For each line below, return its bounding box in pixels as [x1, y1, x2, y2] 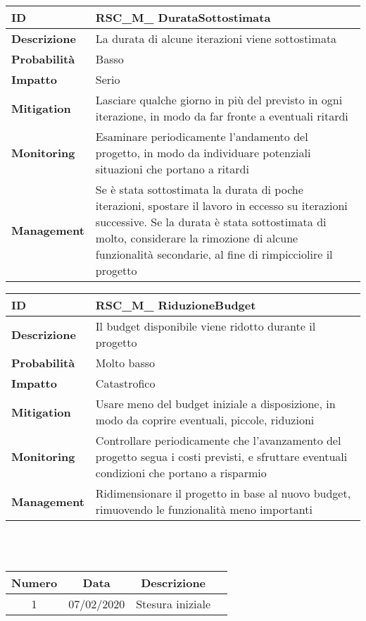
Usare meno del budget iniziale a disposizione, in [95, 395, 336, 412]
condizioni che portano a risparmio [95, 465, 267, 481]
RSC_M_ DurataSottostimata [95, 9, 271, 25]
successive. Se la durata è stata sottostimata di [95, 214, 327, 230]
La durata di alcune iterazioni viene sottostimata [95, 30, 337, 47]
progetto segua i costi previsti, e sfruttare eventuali [95, 448, 348, 465]
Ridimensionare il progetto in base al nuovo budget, [95, 485, 351, 501]
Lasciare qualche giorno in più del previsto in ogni [95, 92, 343, 108]
